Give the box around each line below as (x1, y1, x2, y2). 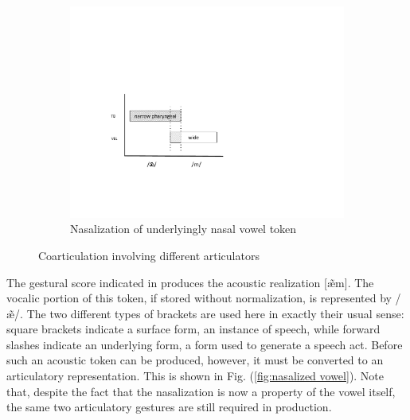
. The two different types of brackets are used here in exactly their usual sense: (20, 305, 404, 321)
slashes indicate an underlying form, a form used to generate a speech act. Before (6, 336, 403, 352)
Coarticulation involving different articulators (38, 247, 260, 263)
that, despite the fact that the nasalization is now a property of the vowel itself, (6, 383, 396, 399)
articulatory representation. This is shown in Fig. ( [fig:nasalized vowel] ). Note (6, 367, 385, 384)
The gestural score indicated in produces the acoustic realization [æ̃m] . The (6, 274, 374, 290)
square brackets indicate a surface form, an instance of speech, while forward (6, 321, 381, 337)
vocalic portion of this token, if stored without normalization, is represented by (6, 290, 392, 306)
